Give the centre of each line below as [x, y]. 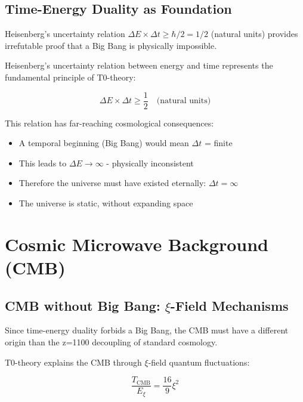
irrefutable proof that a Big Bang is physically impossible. [111, 45]
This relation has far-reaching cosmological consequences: [109, 123]
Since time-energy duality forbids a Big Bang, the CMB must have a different [147, 330]
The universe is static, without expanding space [106, 203]
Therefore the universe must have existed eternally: [112, 183]
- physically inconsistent [150, 163]
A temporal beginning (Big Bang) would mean [104, 143]
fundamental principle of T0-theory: [70, 77]
